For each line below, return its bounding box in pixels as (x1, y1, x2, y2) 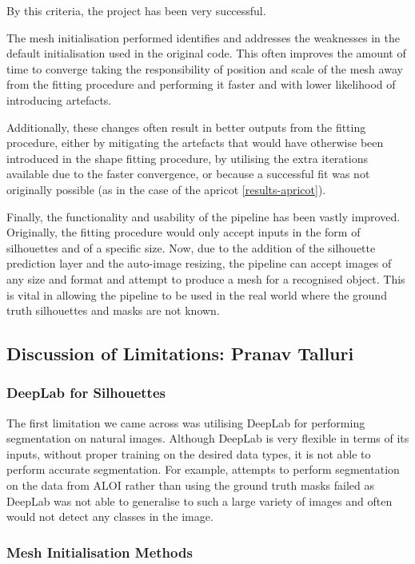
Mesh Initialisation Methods (6, 542, 193, 562)
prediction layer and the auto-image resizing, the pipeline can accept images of (6, 255, 392, 272)
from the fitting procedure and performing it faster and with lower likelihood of (6, 76, 396, 93)
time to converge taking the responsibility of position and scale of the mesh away (6, 60, 403, 77)
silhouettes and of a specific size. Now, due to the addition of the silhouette (6, 239, 376, 256)
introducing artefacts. (6, 91, 112, 108)
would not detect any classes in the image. (6, 508, 213, 525)
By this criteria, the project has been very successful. (6, 2, 266, 18)
